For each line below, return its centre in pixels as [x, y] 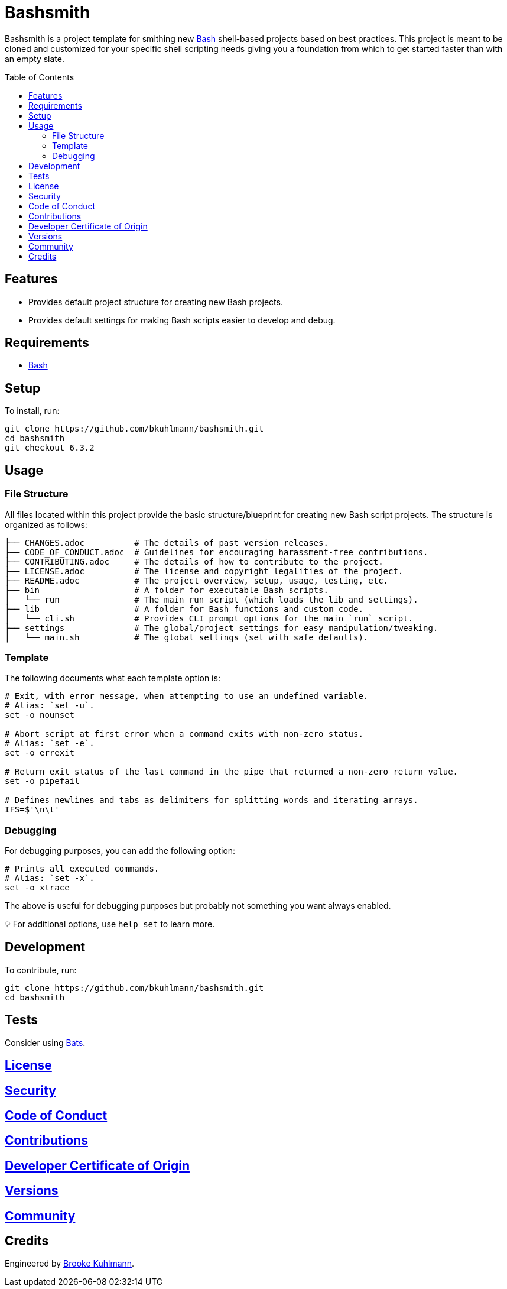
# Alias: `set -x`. [50, 878]
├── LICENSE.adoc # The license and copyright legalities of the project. [204, 571]
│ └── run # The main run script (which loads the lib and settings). [212, 599]
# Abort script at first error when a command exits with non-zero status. [184, 734]
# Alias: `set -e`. [50, 744]
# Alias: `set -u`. [50, 706]
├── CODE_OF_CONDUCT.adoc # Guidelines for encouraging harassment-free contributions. [217, 552]
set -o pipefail [42, 781]
